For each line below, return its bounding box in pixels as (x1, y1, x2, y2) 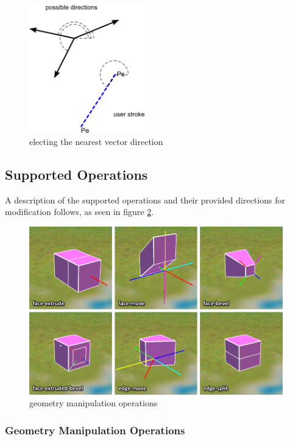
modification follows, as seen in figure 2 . (5, 205, 154, 218)
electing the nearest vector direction (29, 135, 163, 147)
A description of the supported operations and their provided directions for (5, 193, 285, 206)
